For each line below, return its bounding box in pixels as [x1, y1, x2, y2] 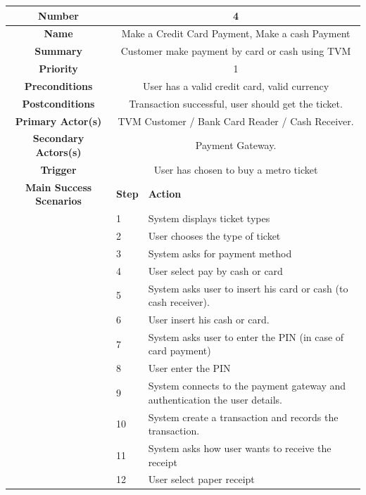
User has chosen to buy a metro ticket [153, 162, 318, 176]
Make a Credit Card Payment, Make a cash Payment [121, 26, 351, 41]
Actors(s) [35, 145, 82, 159]
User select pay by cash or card [148, 263, 283, 278]
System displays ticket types [148, 211, 270, 226]
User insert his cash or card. [148, 311, 270, 326]
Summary [34, 44, 82, 58]
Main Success [25, 179, 92, 194]
